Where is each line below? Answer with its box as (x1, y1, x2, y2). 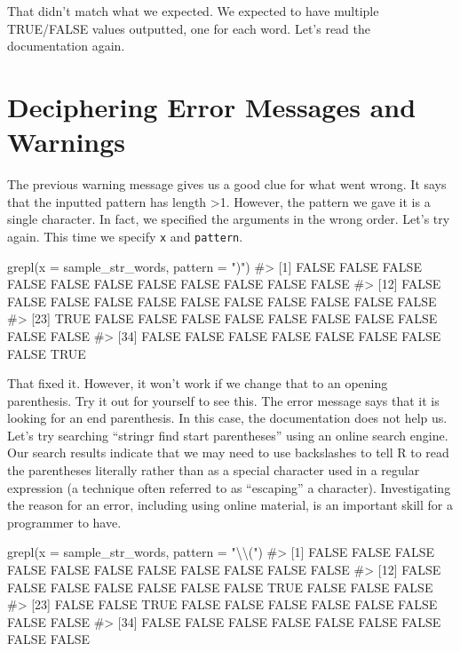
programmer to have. (7, 512, 122, 531)
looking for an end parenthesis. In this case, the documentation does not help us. (7, 409, 448, 427)
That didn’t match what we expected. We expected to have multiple (7, 2, 379, 20)
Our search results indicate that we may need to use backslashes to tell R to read (7, 443, 449, 462)
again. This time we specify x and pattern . (7, 226, 243, 245)
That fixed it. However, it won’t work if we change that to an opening (7, 374, 388, 393)
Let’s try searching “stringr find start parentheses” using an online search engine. (7, 425, 448, 444)
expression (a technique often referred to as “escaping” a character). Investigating (7, 478, 451, 496)
